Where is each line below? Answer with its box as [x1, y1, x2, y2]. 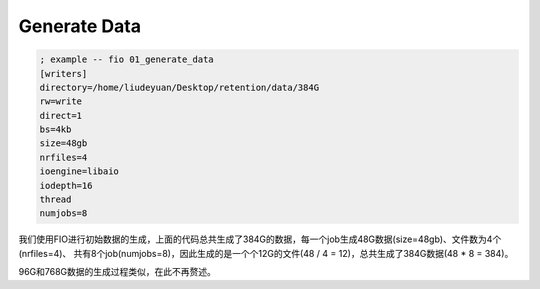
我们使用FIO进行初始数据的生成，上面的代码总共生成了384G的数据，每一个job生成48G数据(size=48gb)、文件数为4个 [18, 233, 502, 245]
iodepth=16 [39, 180, 93, 191]
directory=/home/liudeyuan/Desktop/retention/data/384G [39, 81, 320, 93]
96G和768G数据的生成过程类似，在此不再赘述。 [18, 266, 217, 278]
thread [39, 194, 72, 205]
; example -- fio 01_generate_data [39, 54, 214, 65]
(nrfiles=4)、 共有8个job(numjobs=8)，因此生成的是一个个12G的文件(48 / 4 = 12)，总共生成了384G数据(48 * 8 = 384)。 [18, 247, 514, 259]
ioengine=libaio [39, 166, 120, 177]
